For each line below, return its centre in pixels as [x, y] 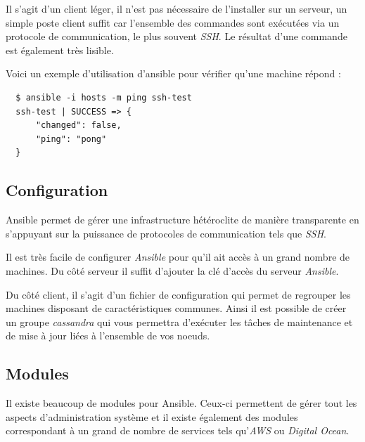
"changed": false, [78, 125]
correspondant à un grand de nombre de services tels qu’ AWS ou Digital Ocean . [178, 430]
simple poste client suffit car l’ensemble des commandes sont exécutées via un [173, 22]
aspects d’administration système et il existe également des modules [152, 416]
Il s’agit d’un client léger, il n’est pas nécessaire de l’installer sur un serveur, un [177, 8]
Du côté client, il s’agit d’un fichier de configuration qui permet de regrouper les [178, 294]
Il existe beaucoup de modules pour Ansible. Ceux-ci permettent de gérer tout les [181, 403]
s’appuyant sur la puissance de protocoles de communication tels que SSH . [166, 233]
